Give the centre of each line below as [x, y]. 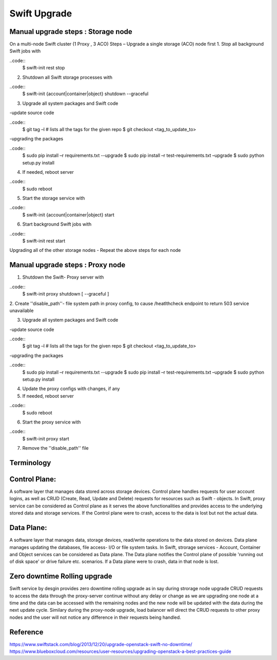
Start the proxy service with [52, 422]
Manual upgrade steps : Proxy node [67, 265]
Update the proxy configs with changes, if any [71, 389]
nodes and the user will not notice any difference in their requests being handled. [95, 617]
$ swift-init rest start [44, 241]
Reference [26, 632]
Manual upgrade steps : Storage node [71, 32]
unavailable [22, 310]
